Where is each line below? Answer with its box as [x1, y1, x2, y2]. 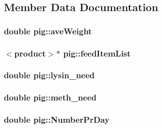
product [14, 47, 46, 59]
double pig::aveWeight [4, 25, 92, 37]
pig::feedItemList [63, 47, 131, 59]
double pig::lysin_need [4, 69, 95, 81]
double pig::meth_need [4, 91, 97, 103]
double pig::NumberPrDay [4, 114, 110, 126]
